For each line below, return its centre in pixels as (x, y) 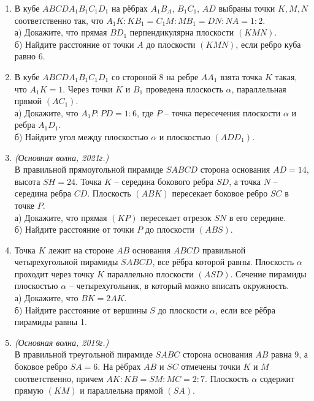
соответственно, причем (59, 378)
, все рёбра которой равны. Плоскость (223, 262)
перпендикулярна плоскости (182, 32)
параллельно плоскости (150, 273)
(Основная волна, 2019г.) (62, 342)
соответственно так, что (59, 20)
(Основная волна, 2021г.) (62, 157)
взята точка (241, 76)
